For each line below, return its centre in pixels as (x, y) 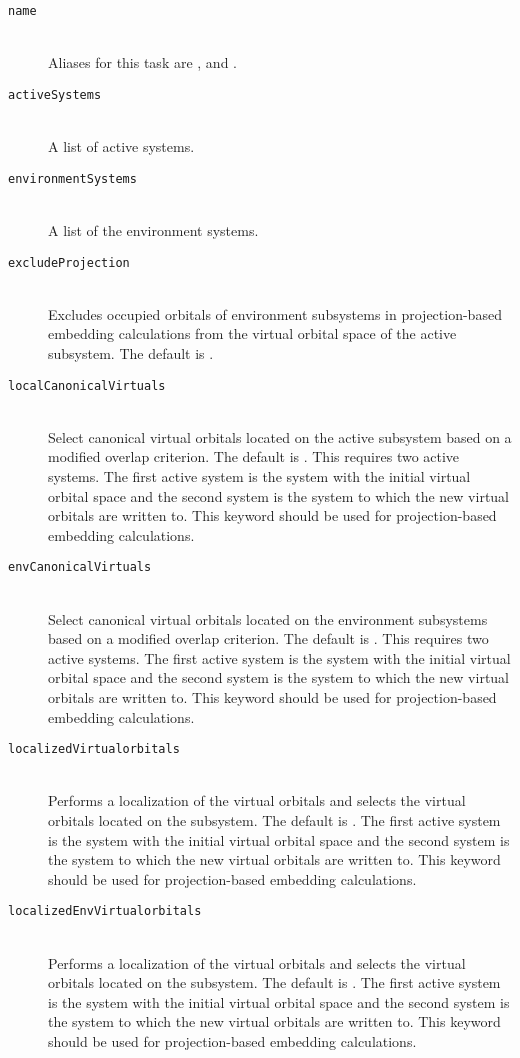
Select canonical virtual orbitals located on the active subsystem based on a (280, 436)
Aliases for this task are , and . (142, 62)
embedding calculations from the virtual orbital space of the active (252, 333)
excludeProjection (69, 262)
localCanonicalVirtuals (87, 385)
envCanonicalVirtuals (80, 567)
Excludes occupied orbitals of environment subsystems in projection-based (275, 313)
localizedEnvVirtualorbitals (105, 911)
